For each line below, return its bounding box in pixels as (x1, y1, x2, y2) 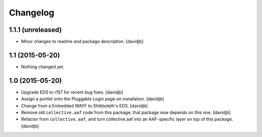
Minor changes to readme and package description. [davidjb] (21, 39, 144, 45)
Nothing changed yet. (21, 63, 65, 70)
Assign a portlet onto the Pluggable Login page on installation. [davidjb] (21, 96, 164, 102)
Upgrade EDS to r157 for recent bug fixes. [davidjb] (21, 89, 123, 95)
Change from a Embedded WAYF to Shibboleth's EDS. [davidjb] (21, 103, 148, 108)
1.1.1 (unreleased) (9, 26, 62, 34)
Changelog (9, 7, 54, 18)
